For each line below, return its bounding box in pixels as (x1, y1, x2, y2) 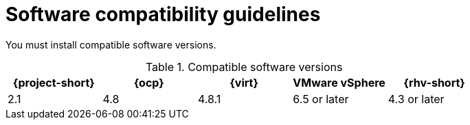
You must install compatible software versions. (5, 38, 216, 51)
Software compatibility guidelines (5, 3, 321, 26)
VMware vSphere (293, 75, 385, 89)
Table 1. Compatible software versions (145, 59, 343, 74)
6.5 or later (293, 92, 349, 106)
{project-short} (12, 75, 95, 89)
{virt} (230, 75, 258, 89)
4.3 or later (388, 92, 445, 106)
